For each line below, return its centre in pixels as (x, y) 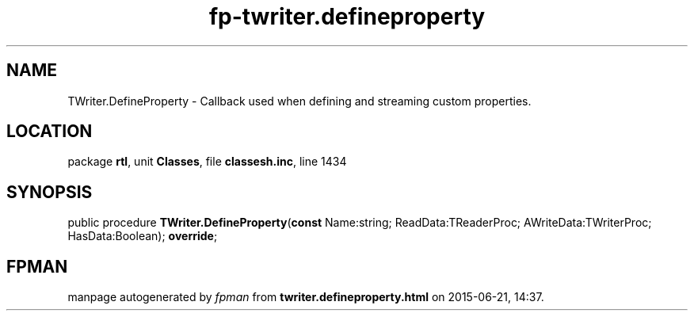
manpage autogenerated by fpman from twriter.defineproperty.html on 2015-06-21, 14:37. (306, 297)
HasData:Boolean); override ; (143, 236)
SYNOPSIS (50, 192)
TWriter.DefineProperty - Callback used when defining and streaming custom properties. (299, 101)
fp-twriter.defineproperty (347, 17)
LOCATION (50, 132)
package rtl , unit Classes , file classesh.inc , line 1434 (207, 162)
